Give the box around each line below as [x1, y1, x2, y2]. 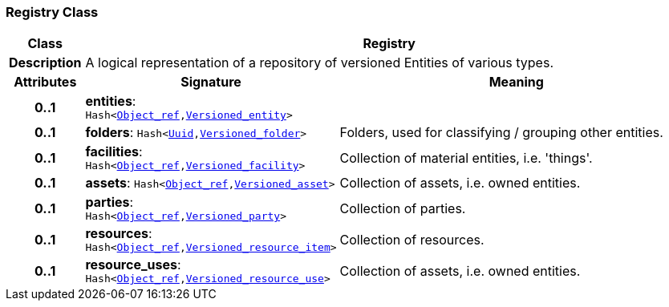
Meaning [489, 74, 544, 91]
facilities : [85, 143, 143, 160]
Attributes [14, 74, 77, 91]
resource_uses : [85, 257, 181, 273]
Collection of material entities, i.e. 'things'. [339, 149, 593, 166]
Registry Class [6, 4, 99, 20]
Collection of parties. [339, 200, 466, 216]
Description [9, 55, 82, 71]
